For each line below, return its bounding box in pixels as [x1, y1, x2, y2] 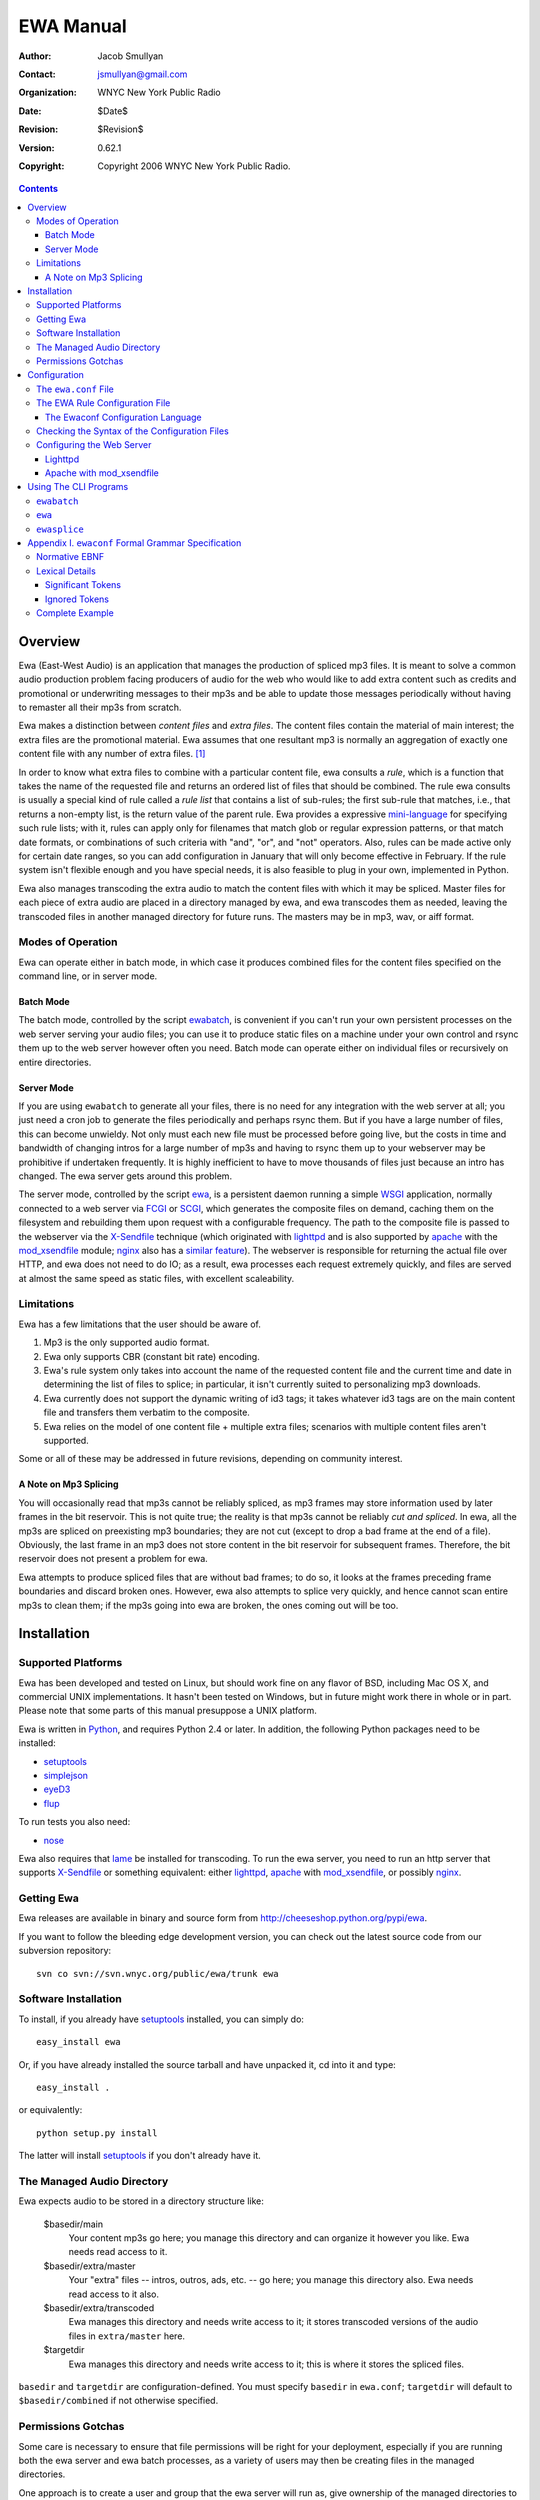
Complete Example [36, 607, 114, 619]
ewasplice [36, 523, 84, 535]
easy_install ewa [36, 2036, 121, 2048]
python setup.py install [36, 2127, 158, 2139]
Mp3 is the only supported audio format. [43, 1336, 210, 1349]
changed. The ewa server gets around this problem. [18, 1170, 233, 1182]
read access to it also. [68, 2288, 160, 2300]
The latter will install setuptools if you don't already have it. [18, 2150, 262, 2162]
